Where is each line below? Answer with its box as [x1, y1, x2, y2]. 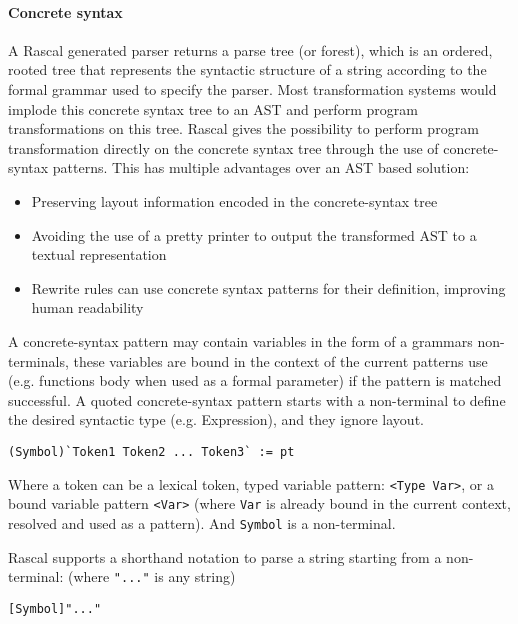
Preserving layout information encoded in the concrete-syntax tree [31, 190, 438, 211]
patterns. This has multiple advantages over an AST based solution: [52, 157, 470, 178]
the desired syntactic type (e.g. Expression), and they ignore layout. [8, 409, 424, 430]
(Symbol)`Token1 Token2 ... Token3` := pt [8, 444, 295, 459]
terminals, [8, 350, 69, 371]
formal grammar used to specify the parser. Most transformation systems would [8, 78, 497, 99]
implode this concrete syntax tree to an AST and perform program [8, 98, 418, 119]
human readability [31, 297, 144, 318]
